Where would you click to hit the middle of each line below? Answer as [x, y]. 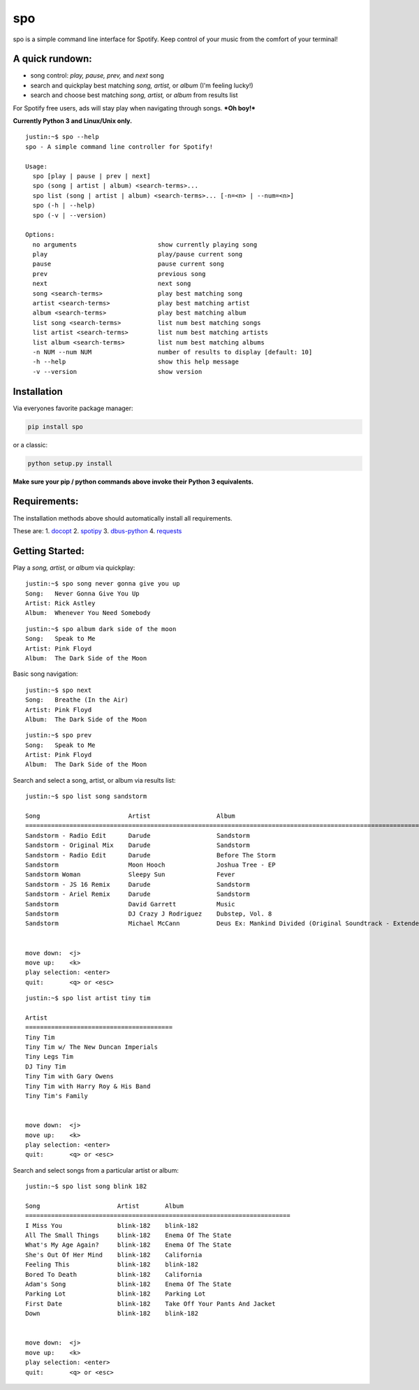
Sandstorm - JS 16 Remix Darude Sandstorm [138, 884]
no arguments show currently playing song [145, 244]
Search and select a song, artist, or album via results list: [94, 780]
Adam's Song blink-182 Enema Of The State [128, 1284]
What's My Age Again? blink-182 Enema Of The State [128, 1245]
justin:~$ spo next [59, 690]
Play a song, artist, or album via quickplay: [74, 567]
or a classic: [30, 444]
